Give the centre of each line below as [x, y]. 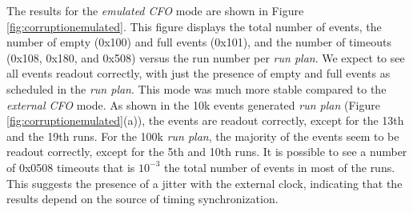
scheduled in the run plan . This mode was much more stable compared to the [196, 88]
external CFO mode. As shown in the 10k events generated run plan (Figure [193, 104]
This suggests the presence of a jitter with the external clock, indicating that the [204, 183]
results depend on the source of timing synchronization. [142, 199]
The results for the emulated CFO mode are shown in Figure [155, 10]
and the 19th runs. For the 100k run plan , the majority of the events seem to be [203, 136]
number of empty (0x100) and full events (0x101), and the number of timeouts [199, 42]
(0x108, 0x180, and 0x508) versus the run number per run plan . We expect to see [206, 57]
